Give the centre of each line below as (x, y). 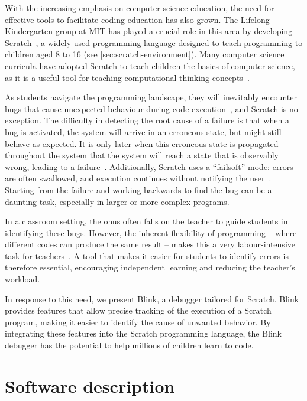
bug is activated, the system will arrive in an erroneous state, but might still (143, 131)
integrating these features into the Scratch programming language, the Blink (143, 333)
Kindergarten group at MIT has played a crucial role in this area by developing (149, 31)
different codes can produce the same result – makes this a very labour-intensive (150, 244)
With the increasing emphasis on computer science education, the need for (140, 8)
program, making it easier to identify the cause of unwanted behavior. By (138, 322)
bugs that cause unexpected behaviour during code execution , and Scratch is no (151, 108)
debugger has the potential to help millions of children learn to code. (129, 345)
